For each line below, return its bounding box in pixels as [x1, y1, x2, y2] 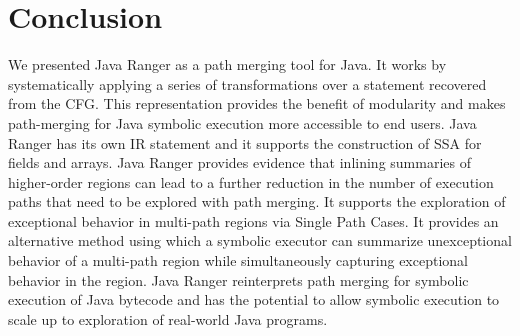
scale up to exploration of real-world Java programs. [8, 308, 328, 329]
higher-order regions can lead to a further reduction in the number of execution [8, 171, 494, 192]
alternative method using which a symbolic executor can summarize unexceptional [8, 230, 512, 251]
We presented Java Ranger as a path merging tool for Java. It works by [8, 54, 447, 75]
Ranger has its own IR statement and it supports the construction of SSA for [8, 132, 482, 153]
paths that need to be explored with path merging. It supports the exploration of [8, 191, 506, 212]
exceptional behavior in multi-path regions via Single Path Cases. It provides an [8, 210, 499, 231]
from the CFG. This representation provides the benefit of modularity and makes [8, 93, 506, 114]
